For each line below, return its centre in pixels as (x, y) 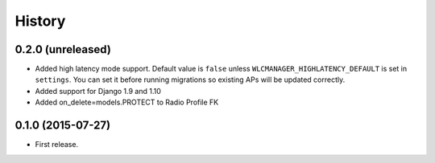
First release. (57, 145)
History (40, 21)
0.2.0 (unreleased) (63, 49)
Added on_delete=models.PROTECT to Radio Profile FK (127, 102)
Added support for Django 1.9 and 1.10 (98, 91)
